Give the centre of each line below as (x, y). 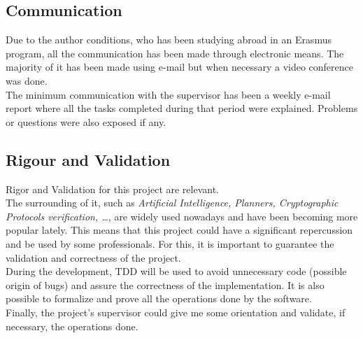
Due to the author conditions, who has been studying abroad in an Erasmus (169, 40)
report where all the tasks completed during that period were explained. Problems (182, 108)
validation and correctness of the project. (93, 257)
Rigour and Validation (88, 159)
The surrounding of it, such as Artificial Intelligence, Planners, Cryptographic (172, 203)
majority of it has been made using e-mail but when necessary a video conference (179, 67)
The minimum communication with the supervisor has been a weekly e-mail (168, 94)
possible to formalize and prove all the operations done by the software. (159, 298)
